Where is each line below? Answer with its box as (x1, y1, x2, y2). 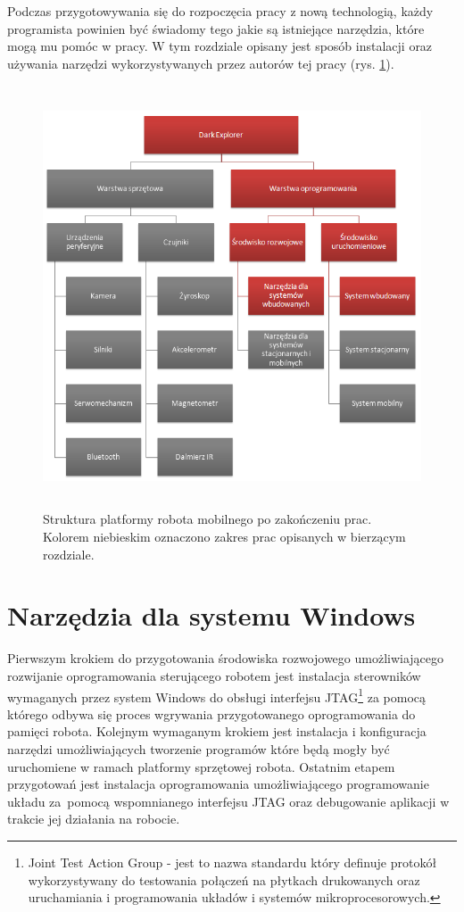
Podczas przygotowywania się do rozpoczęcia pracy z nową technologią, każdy (7, 2, 434, 20)
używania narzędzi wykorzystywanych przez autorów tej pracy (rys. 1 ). (7, 54, 394, 72)
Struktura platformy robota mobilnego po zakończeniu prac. (43, 510, 372, 528)
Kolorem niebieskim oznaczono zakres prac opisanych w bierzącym (43, 527, 406, 545)
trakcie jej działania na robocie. (7, 809, 180, 828)
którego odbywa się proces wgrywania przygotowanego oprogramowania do (7, 704, 416, 723)
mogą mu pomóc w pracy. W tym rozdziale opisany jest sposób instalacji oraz (7, 37, 433, 55)
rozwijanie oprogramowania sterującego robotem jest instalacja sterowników (7, 666, 421, 684)
